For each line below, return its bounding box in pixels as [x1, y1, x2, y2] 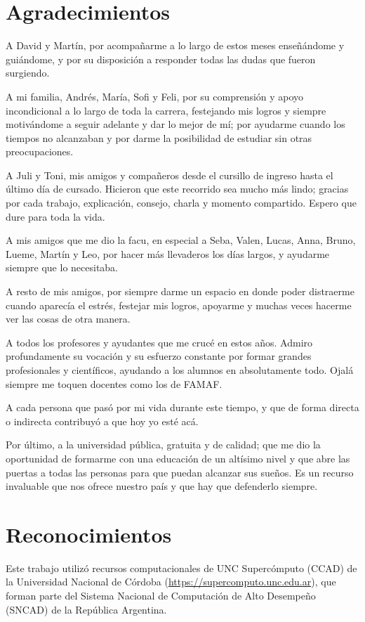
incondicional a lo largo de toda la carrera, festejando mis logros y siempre [6, 103, 326, 117]
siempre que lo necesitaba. [6, 260, 119, 275]
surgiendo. [6, 65, 50, 80]
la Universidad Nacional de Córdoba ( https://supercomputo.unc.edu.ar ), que [6, 574, 336, 589]
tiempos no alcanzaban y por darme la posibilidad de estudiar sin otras [6, 130, 312, 145]
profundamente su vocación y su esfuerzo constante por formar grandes [6, 349, 312, 363]
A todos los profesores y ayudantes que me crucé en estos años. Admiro [6, 335, 313, 349]
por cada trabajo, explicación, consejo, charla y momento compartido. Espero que [6, 195, 357, 210]
